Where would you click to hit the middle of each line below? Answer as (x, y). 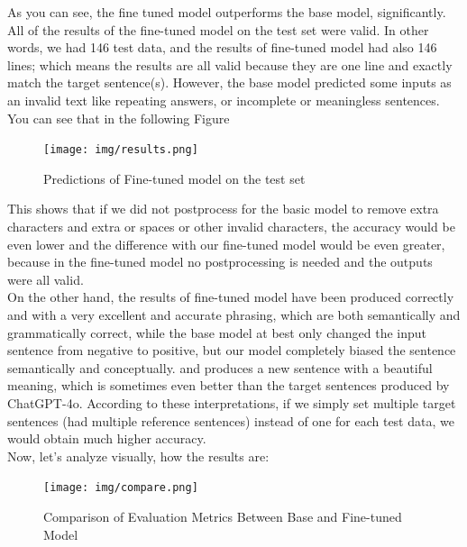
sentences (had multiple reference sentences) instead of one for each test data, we (231, 420)
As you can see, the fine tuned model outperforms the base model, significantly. (227, 12)
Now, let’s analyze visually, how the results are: (138, 456)
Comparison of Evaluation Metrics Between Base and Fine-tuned (223, 516)
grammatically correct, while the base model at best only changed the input (217, 332)
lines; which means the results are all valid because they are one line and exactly (230, 64)
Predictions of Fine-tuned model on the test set (174, 178)
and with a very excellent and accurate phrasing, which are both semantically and (234, 314)
